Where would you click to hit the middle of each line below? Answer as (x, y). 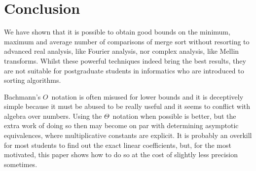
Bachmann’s (22, 96)
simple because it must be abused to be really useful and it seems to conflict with (127, 106)
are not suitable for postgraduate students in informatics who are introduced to (124, 70)
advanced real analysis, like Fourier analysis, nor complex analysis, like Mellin (122, 51)
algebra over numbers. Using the (53, 116)
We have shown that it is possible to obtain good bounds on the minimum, (117, 32)
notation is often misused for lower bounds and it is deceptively (147, 96)
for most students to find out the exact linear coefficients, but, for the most (118, 145)
